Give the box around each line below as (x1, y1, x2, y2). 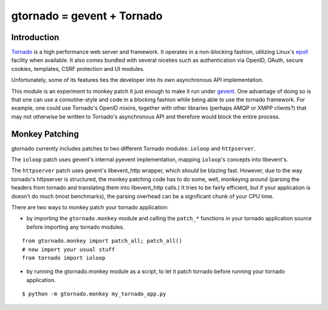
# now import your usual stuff (22, 246, 115, 253)
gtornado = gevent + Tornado (11, 9, 163, 22)
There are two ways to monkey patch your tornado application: (11, 204, 169, 211)
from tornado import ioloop (22, 255, 106, 261)
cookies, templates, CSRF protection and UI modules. (11, 65, 145, 72)
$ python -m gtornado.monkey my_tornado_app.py (22, 291, 166, 297)
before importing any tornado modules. (26, 223, 125, 231)
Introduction (11, 32, 60, 42)
